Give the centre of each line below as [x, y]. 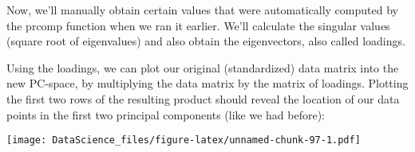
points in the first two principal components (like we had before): [166, 114]
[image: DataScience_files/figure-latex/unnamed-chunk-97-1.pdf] [184, 140]
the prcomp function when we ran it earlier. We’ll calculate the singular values [198, 25]
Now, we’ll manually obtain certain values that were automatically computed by [202, 10]
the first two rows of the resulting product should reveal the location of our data [203, 98]
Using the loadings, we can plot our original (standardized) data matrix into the [203, 67]
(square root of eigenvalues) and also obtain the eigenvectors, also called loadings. [206, 41]
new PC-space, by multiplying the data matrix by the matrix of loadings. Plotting [207, 83]
